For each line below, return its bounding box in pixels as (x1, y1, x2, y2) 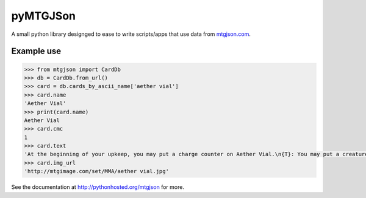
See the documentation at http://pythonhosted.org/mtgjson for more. (11, 183, 184, 191)
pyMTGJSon (11, 9, 76, 22)
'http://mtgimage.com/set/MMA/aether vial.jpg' (24, 168, 169, 175)
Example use (11, 46, 62, 56)
